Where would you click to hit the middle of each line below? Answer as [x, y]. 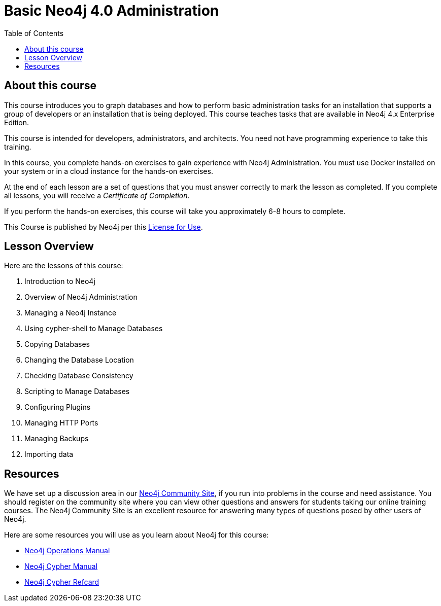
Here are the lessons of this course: [64, 266]
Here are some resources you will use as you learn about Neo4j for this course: [137, 535]
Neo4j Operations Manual [67, 551]
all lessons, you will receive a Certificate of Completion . [97, 195]
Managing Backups [57, 439]
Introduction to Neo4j [60, 281]
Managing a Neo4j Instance [71, 313]
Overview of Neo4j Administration [81, 297]
